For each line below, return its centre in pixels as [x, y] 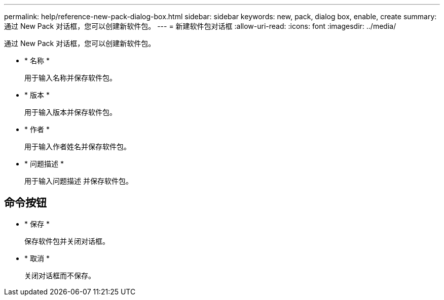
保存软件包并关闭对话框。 [67, 241]
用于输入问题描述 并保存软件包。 [79, 181]
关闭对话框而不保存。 [60, 275]
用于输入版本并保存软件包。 [70, 112]
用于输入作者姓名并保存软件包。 [78, 146]
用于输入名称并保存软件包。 [70, 78]
